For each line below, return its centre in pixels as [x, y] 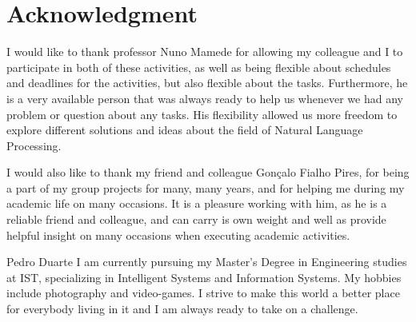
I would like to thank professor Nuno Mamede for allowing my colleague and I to [205, 52]
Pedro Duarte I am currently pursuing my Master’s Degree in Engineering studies [207, 262]
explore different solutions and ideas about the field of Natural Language [185, 130]
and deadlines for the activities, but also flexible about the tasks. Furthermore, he [207, 83]
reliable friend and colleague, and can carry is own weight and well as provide [196, 219]
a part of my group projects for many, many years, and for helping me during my [206, 187]
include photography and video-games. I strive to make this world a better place [203, 293]
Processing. [34, 145]
